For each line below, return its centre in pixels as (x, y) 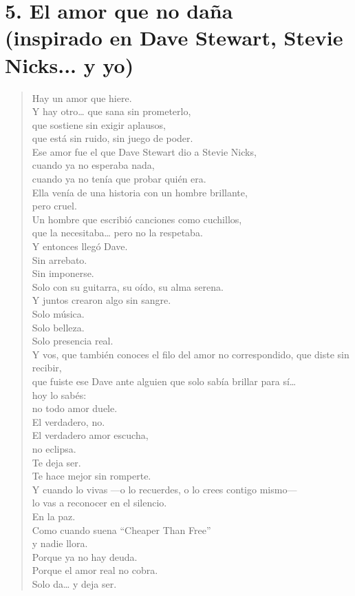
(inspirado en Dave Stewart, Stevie (174, 38)
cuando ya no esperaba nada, (93, 165)
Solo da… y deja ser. (74, 583)
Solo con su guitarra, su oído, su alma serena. (128, 286)
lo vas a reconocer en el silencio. (99, 503)
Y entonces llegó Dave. (80, 246)
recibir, (47, 368)
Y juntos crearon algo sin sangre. (101, 300)
